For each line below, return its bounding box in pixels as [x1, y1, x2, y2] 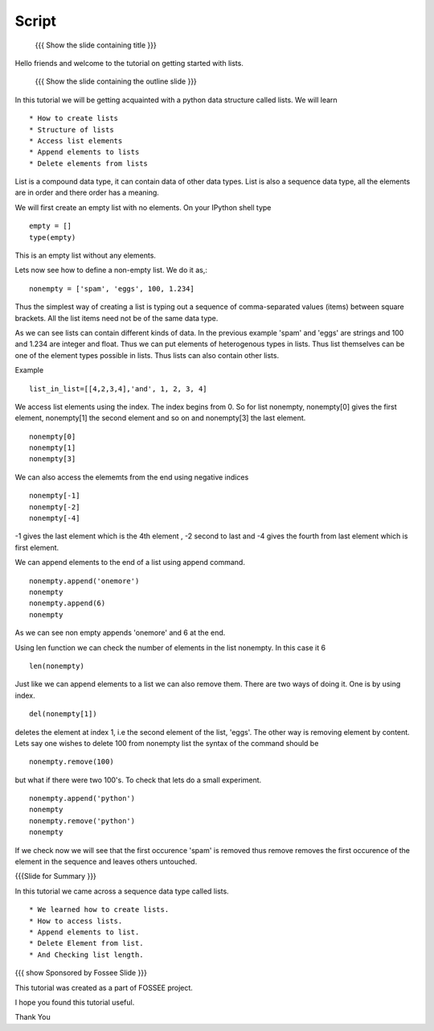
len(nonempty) [29, 661, 84, 670]
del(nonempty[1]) [29, 709, 97, 719]
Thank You [14, 1012, 51, 1022]
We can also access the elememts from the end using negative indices [14, 472, 249, 482]
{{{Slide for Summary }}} [14, 872, 96, 881]
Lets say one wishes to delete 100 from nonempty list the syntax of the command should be [14, 738, 319, 748]
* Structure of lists [29, 125, 114, 134]
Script [14, 12, 56, 30]
